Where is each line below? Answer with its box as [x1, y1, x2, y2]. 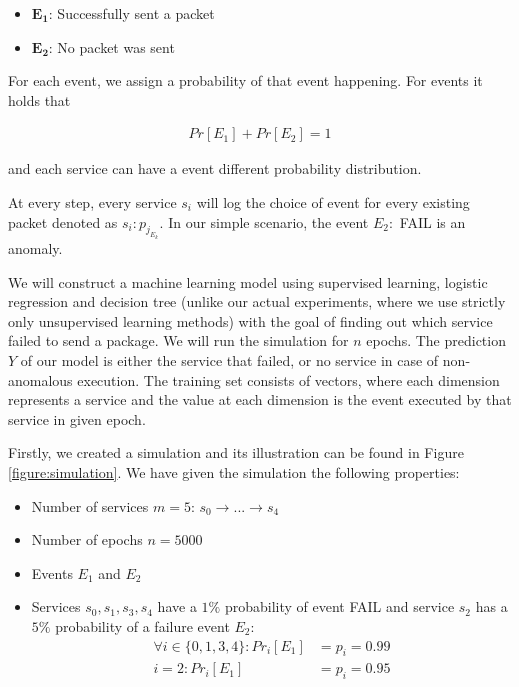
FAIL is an [399, 211, 466, 232]
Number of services [31, 495, 149, 516]
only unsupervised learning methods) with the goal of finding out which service [8, 310, 493, 331]
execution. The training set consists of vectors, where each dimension [77, 369, 500, 390]
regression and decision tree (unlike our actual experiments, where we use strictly [8, 291, 506, 312]
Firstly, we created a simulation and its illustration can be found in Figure [8, 442, 464, 463]
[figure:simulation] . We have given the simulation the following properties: [8, 462, 460, 482]
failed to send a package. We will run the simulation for [8, 330, 349, 351]
